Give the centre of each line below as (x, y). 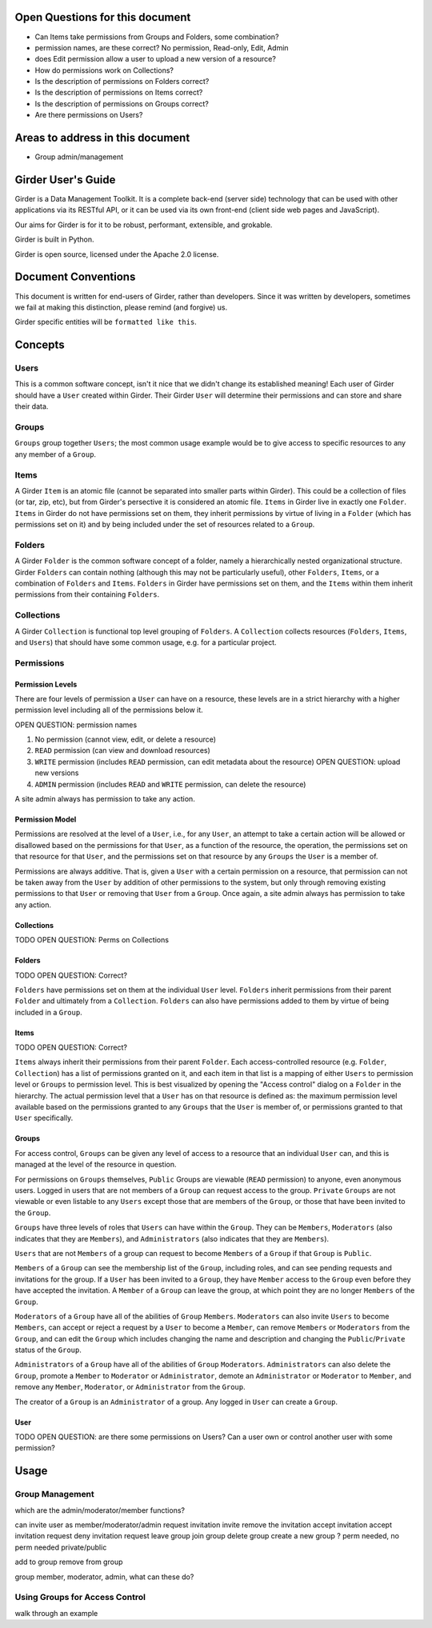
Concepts (40, 345)
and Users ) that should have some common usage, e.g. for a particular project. (146, 642)
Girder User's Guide (65, 180)
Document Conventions (75, 277)
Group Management (55, 1494)
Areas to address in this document (102, 138)
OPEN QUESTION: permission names (76, 725)
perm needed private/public (61, 1547)
